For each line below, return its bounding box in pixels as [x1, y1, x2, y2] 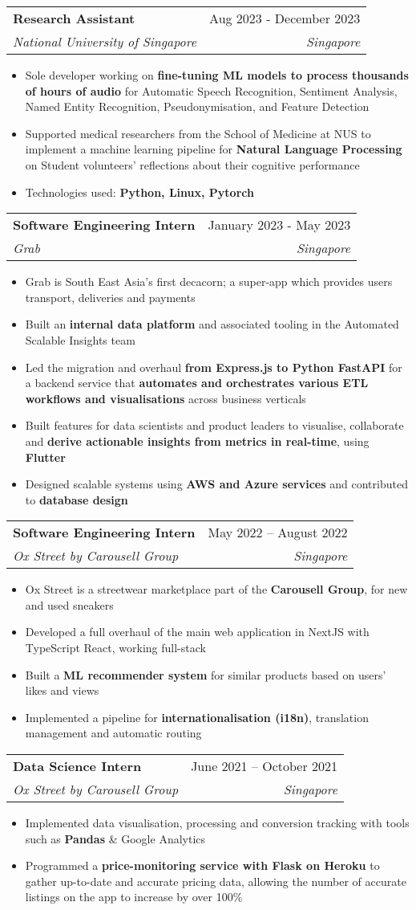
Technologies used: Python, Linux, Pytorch [25, 183, 254, 200]
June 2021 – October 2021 [191, 757, 338, 776]
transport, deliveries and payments [25, 288, 196, 305]
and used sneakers [25, 596, 114, 613]
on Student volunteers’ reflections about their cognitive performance [25, 156, 360, 173]
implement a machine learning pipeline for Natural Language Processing [25, 141, 402, 157]
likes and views [25, 682, 99, 699]
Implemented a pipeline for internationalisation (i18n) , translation [25, 708, 369, 725]
